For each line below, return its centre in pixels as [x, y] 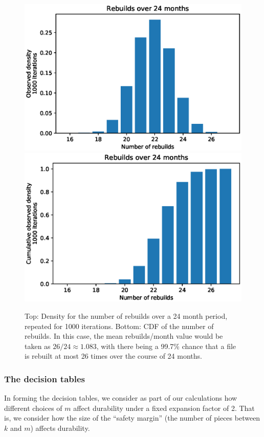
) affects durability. [60, 428]
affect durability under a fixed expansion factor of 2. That [164, 408]
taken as [38, 346]
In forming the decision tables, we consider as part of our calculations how [121, 398]
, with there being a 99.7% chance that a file [166, 346]
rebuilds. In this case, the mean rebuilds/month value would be [124, 336]
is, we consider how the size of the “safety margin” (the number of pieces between [132, 418]
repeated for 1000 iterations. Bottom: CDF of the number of [119, 326]
